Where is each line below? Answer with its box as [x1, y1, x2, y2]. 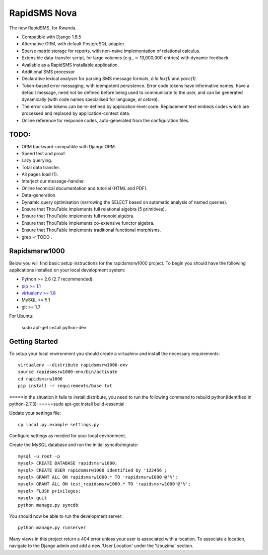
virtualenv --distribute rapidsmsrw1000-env [18, 362, 129, 368]
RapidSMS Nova [9, 7, 77, 18]
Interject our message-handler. [21, 178, 85, 184]
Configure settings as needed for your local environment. [9, 433, 127, 439]
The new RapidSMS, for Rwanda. [9, 25, 77, 31]
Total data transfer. [21, 164, 61, 170]
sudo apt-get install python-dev [21, 324, 86, 330]
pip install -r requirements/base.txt [18, 383, 113, 389]
